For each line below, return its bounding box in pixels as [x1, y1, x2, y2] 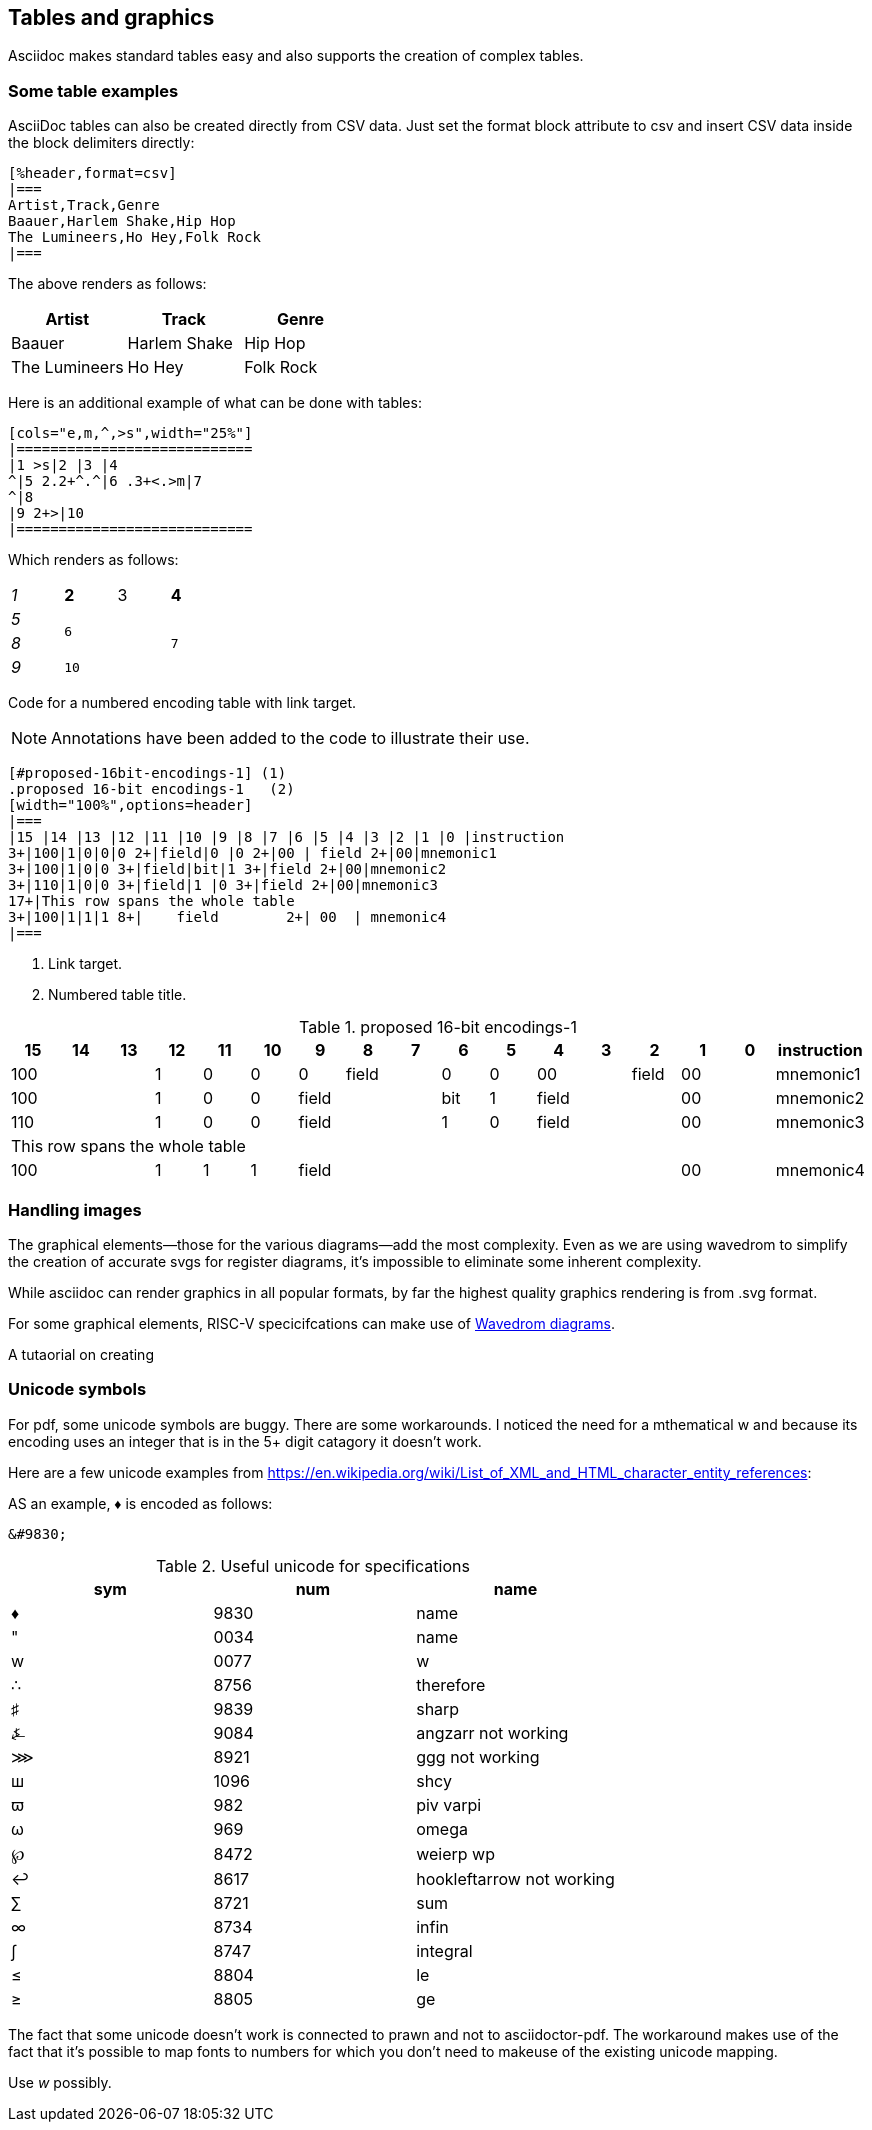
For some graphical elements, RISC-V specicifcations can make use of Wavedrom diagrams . [8, 1314, 615, 1332]
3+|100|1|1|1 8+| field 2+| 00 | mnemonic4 [8, 909, 447, 926]
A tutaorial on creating [8, 1345, 154, 1363]
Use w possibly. [8, 2073, 112, 2091]
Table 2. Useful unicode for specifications [155, 1555, 470, 1576]
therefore [416, 1674, 486, 1695]
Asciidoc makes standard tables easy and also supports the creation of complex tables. [8, 47, 584, 65]
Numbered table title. [48, 986, 187, 1004]
